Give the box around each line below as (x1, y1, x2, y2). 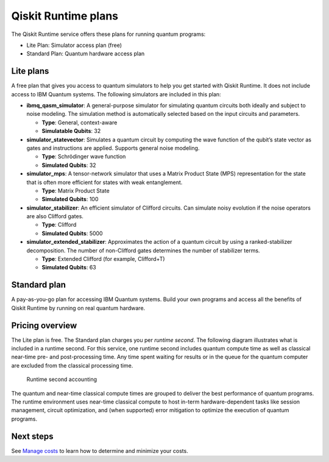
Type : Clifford (41, 221, 77, 229)
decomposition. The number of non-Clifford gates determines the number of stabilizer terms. (26, 247, 260, 254)
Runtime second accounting (26, 375, 97, 383)
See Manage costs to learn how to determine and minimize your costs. (11, 447, 188, 454)
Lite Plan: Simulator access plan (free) (26, 41, 122, 49)
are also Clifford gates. (26, 213, 83, 220)
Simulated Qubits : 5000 (41, 229, 103, 237)
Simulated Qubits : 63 (41, 264, 97, 271)
